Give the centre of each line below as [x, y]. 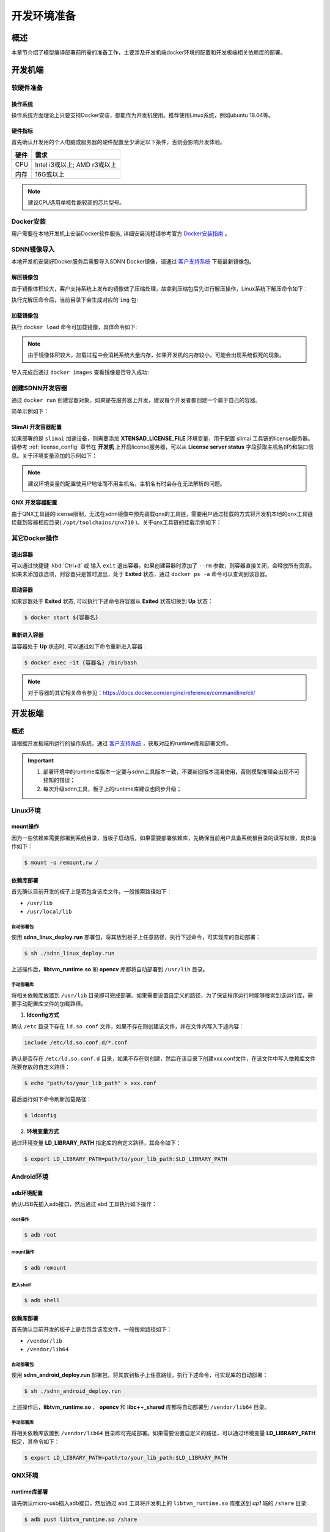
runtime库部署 [30, 1492]
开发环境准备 [44, 16]
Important [41, 760]
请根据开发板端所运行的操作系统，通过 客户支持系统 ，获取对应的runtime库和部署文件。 [122, 743]
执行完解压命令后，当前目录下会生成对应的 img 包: [75, 300]
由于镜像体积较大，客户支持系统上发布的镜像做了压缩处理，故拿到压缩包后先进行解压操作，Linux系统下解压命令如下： [160, 289]
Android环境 [30, 1177]
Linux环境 [26, 810]
